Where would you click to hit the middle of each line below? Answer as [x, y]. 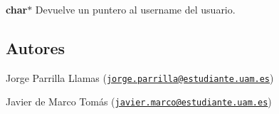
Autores [36, 47]
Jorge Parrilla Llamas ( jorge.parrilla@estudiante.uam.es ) [140, 77]
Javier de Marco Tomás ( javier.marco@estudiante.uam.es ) [139, 102]
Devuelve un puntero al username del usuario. [135, 9]
